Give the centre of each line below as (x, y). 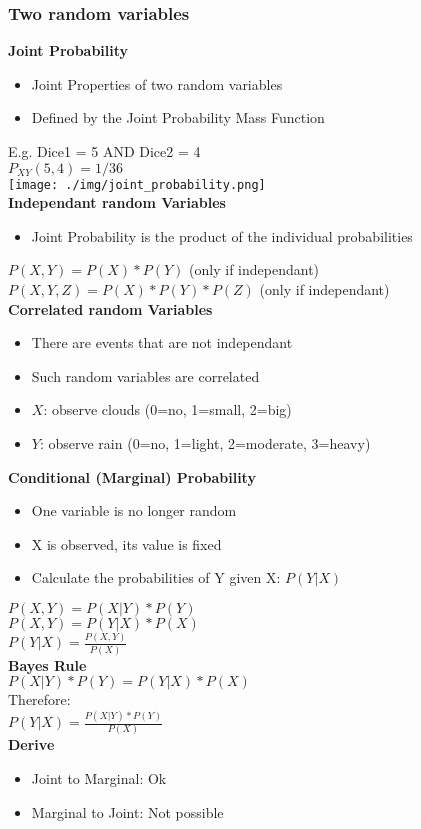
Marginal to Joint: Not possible (127, 811)
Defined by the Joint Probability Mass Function (178, 117)
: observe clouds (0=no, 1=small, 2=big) (167, 409)
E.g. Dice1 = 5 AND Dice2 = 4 (104, 151)
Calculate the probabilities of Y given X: (156, 577)
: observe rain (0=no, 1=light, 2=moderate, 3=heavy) (205, 443)
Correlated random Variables (110, 308)
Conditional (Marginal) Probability (132, 476)
